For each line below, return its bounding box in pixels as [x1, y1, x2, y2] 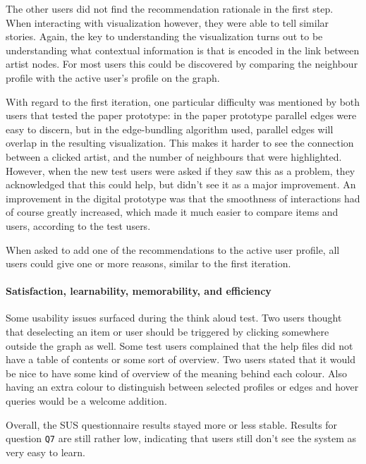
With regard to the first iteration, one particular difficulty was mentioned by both [6, 94, 360, 109]
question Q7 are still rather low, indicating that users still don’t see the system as [6, 431, 356, 446]
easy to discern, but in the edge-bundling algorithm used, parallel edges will [6, 121, 334, 136]
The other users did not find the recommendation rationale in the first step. [6, 1, 334, 16]
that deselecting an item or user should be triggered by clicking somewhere [6, 324, 329, 339]
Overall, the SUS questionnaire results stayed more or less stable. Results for [6, 417, 338, 432]
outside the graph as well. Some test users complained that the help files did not [6, 338, 353, 353]
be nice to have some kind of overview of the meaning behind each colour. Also [6, 365, 347, 380]
